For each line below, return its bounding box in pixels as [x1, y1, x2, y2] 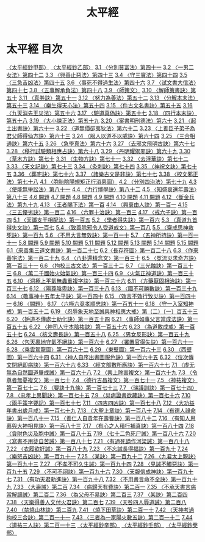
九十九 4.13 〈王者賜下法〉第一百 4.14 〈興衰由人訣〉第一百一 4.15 [22, 201, 188, 208]
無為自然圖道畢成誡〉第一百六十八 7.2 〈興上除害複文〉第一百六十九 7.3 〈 [6, 369, 192, 376]
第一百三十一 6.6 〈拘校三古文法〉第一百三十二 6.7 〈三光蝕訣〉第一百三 [6, 262, 189, 269]
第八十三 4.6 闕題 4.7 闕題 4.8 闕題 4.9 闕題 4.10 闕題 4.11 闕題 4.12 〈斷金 [6, 193, 189, 200]
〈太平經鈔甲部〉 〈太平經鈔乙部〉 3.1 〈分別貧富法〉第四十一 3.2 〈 [6, 63, 178, 71]
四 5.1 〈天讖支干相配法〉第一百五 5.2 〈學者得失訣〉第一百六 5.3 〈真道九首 [6, 216, 198, 223]
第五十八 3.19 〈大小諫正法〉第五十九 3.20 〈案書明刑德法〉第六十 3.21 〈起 [6, 117, 196, 124]
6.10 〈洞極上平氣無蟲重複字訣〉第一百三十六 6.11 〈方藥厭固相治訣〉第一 [13, 277, 196, 284]
